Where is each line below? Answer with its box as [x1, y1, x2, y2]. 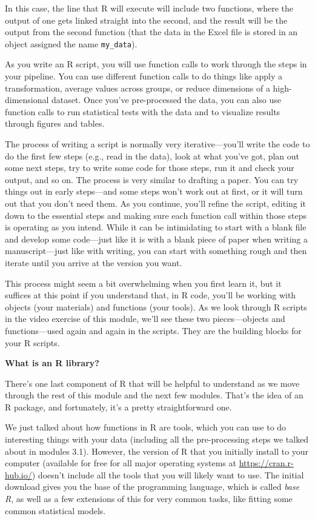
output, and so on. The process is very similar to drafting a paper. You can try [5, 173, 299, 186]
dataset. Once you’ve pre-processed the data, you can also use [51, 93, 281, 106]
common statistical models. [5, 504, 106, 517]
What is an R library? [5, 357, 99, 369]
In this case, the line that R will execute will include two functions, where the [5, 2, 294, 14]
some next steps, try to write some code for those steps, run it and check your [5, 161, 294, 174]
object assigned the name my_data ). [5, 37, 138, 50]
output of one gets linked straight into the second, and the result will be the [5, 13, 288, 26]
